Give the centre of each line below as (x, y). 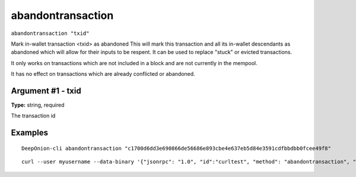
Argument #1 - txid (46, 91)
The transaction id (33, 116)
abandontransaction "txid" (50, 33)
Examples (30, 133)
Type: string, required (38, 105)
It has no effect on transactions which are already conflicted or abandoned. (103, 74)
